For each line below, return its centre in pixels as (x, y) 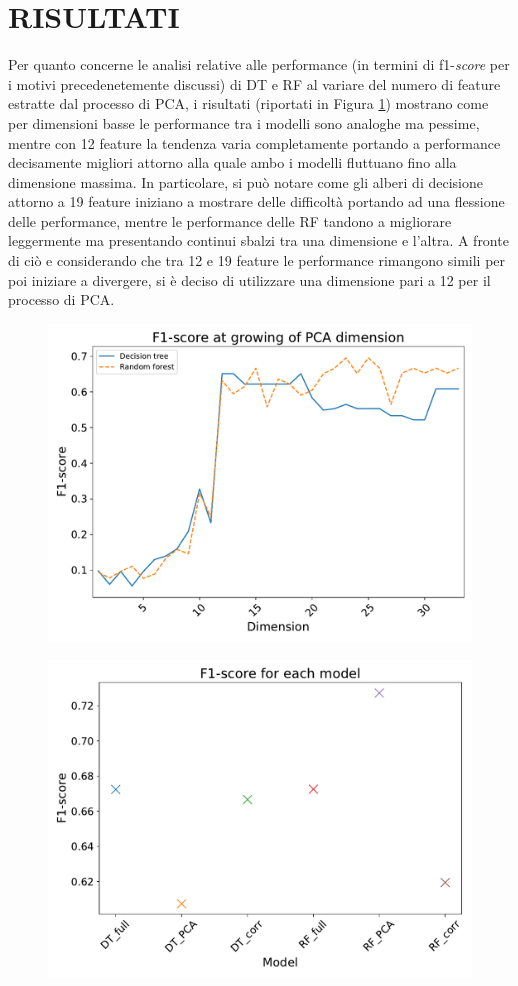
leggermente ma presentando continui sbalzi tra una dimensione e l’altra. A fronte (258, 240)
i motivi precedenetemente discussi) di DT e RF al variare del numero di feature (254, 83)
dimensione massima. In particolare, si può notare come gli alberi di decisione (245, 181)
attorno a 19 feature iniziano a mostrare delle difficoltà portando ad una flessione (256, 201)
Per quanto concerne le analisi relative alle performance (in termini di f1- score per (259, 64)
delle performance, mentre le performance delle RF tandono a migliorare (230, 220)
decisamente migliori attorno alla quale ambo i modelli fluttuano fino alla (232, 162)
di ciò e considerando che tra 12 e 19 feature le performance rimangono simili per (257, 260)
